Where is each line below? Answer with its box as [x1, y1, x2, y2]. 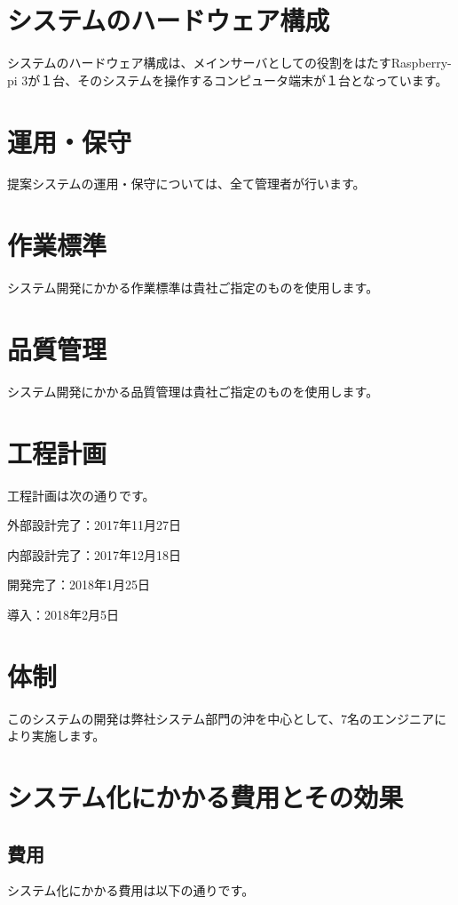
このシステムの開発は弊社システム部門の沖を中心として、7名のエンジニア [7, 709, 435, 727]
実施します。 [31, 726, 106, 745]
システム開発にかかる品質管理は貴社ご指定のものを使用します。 [7, 381, 379, 400]
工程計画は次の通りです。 [7, 485, 155, 504]
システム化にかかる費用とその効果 [7, 779, 404, 815]
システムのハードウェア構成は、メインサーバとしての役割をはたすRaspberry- [7, 53, 452, 72]
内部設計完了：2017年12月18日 [7, 545, 181, 564]
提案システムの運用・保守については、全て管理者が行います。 [7, 174, 366, 193]
